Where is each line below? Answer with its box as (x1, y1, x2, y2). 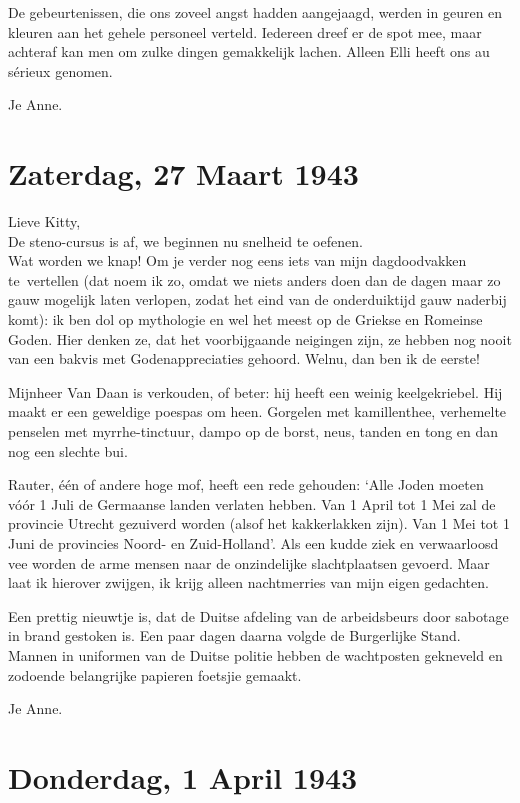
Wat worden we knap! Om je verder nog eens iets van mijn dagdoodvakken (8, 250, 467, 271)
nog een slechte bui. (8, 440, 128, 461)
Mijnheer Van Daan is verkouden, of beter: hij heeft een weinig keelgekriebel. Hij (8, 381, 503, 402)
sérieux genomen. (8, 60, 113, 81)
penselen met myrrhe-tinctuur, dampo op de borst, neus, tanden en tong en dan (8, 421, 499, 442)
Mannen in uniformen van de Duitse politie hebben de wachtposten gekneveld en (8, 644, 503, 665)
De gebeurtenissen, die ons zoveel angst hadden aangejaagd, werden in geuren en (8, 2, 503, 22)
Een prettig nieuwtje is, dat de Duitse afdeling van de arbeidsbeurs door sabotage (8, 605, 509, 626)
